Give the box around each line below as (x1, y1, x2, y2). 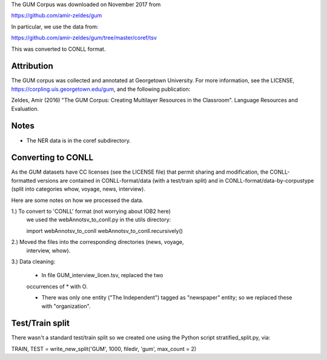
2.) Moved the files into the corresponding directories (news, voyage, (11, 238, 184, 246)
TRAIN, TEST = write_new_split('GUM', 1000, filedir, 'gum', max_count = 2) (11, 345, 197, 352)
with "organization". (41, 303, 91, 310)
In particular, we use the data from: (11, 23, 99, 30)
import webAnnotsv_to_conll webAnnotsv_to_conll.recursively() (26, 227, 183, 234)
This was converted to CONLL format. (11, 45, 106, 53)
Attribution (11, 61, 54, 71)
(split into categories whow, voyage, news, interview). (11, 185, 145, 193)
